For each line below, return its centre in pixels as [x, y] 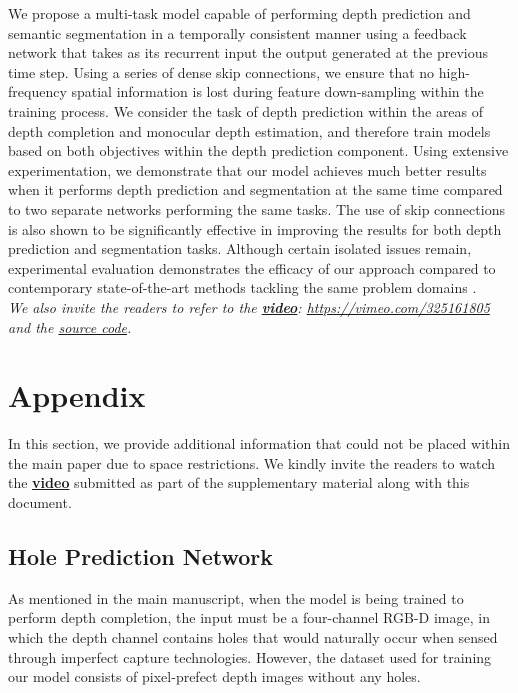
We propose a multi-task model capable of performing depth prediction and [239, 13]
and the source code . [70, 326]
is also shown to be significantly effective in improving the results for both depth [255, 228]
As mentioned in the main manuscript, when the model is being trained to [236, 597]
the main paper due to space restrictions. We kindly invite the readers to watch [251, 462]
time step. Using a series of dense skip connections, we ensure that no [221, 71]
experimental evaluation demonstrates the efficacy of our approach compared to [252, 267]
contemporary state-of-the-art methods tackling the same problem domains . [242, 287]
